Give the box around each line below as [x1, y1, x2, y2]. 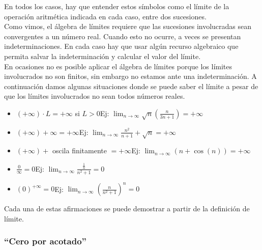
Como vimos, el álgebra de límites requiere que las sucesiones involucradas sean [4, 21, 252, 32]
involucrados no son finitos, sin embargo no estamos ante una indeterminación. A [4, 71, 257, 81]
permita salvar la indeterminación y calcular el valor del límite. [4, 50, 201, 61]
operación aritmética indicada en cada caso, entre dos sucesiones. [4, 11, 207, 21]
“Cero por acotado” [4, 235, 86, 247]
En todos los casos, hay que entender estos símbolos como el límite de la [4, 1, 229, 11]
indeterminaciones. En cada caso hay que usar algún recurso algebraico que [4, 41, 239, 51]
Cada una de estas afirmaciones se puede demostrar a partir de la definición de [4, 203, 250, 214]
